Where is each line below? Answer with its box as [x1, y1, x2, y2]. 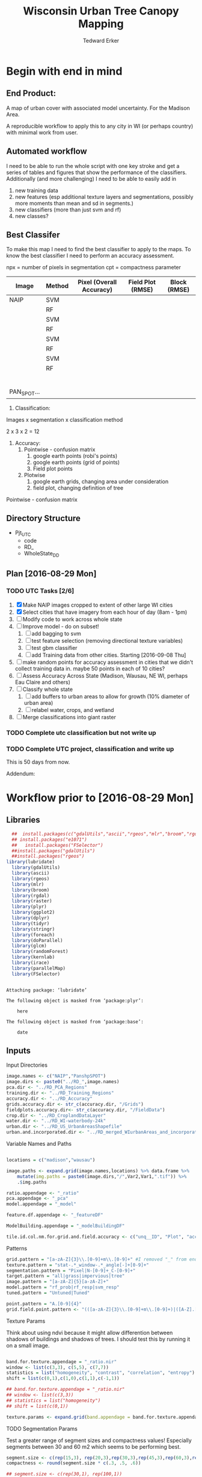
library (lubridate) [6, 859, 55, 865]
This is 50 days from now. [6, 758, 70, 766]
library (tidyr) [11, 920, 50, 926]
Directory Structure [6, 513, 81, 523]
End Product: [6, 89, 56, 99]
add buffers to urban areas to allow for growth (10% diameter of [31, 693, 190, 700]
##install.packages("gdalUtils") [11, 848, 96, 854]
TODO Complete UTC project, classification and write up [6, 745, 174, 753]
